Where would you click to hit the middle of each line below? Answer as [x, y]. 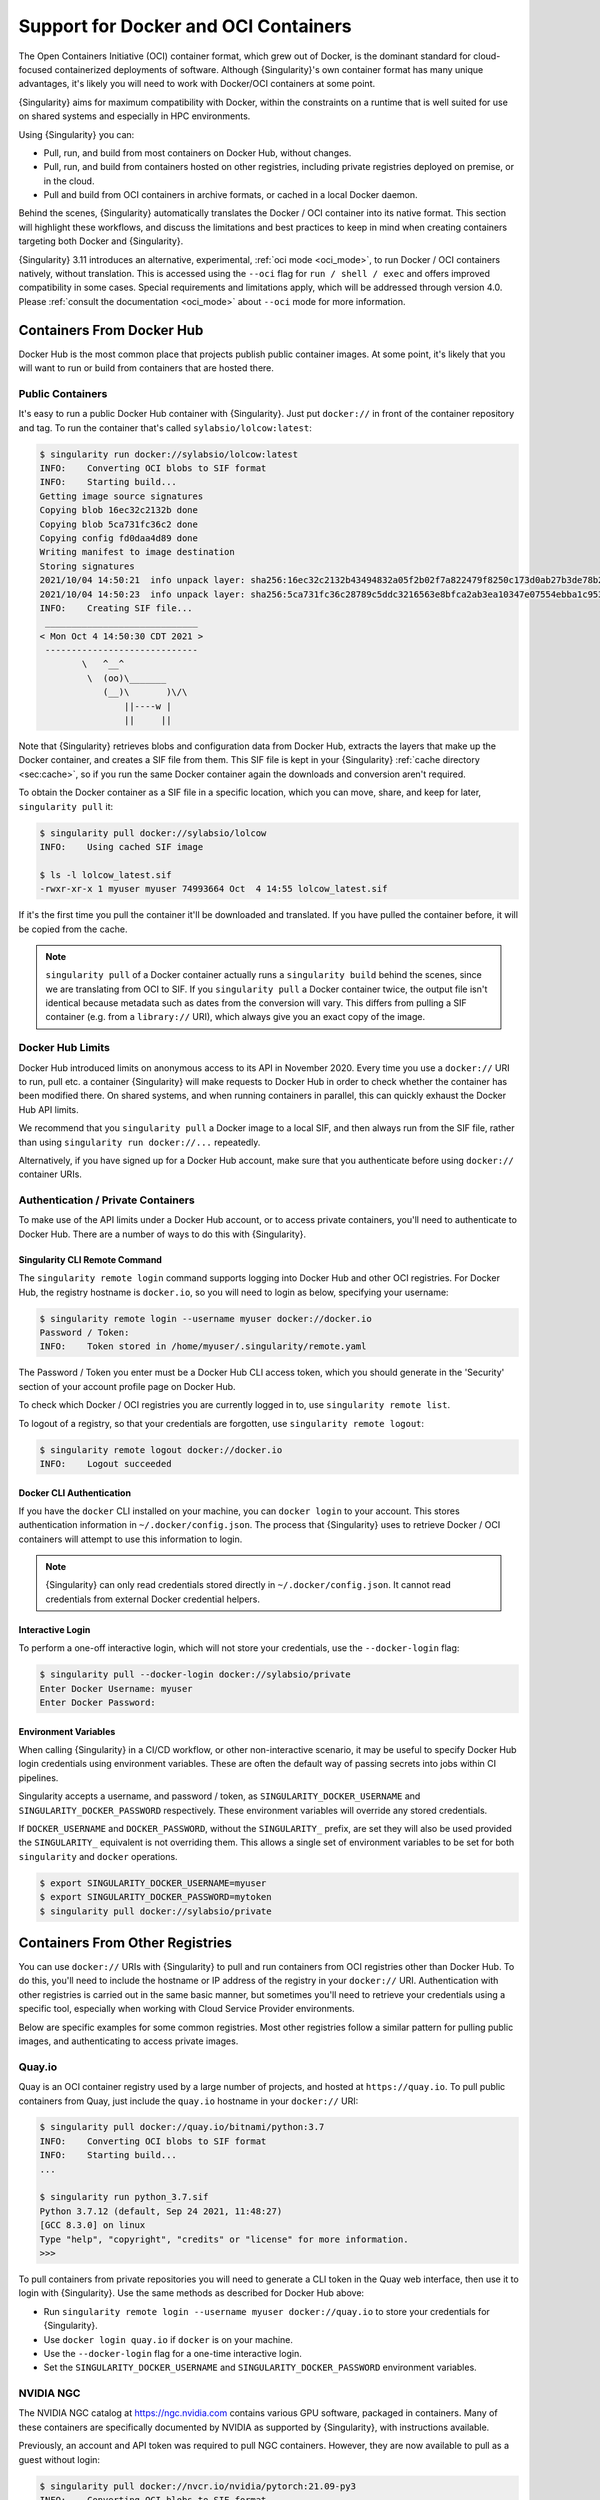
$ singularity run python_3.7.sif [124, 2197]
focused [35, 69]
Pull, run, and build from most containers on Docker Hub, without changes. [197, 152]
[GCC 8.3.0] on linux [92, 2225]
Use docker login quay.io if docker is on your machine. [168, 2339]
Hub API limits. [48, 1109]
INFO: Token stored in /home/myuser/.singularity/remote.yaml [203, 1346]
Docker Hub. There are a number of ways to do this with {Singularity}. [162, 1234]
